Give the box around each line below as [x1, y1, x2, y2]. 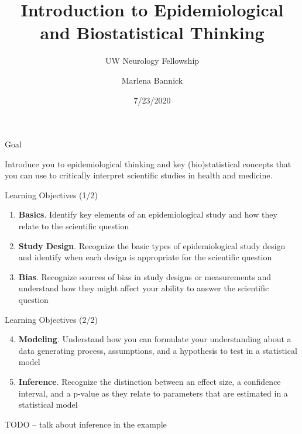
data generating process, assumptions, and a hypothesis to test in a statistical [18, 344, 297, 356]
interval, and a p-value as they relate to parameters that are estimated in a [18, 387, 288, 399]
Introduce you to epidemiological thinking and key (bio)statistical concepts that [5, 157, 291, 170]
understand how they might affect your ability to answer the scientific [18, 282, 269, 294]
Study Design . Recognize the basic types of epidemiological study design [18, 239, 286, 252]
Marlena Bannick [121, 74, 183, 86]
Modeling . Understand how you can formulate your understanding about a [18, 333, 291, 345]
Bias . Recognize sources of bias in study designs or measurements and [18, 270, 271, 283]
